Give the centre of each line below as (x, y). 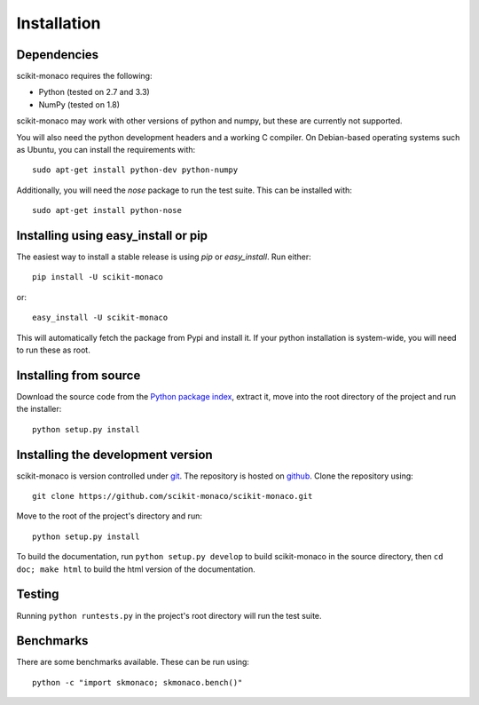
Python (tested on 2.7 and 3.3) (94, 92)
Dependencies (58, 55)
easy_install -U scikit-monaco (100, 318)
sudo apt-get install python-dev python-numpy (135, 170)
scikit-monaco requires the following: (84, 76)
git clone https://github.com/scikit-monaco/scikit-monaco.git (173, 496)
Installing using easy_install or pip (112, 236)
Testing (38, 594)
